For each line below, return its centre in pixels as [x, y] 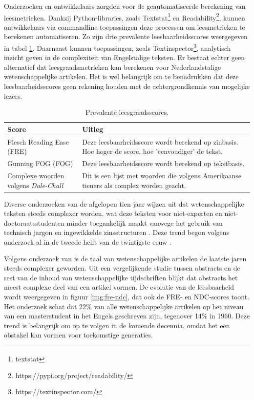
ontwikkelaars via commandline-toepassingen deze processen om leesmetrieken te [125, 27]
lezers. [13, 95]
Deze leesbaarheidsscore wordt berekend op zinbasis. [160, 141]
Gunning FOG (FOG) [40, 163]
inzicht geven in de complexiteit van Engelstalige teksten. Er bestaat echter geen [124, 57]
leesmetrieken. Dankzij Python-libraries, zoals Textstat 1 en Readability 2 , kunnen [125, 17]
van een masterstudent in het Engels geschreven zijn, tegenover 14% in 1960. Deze [127, 316]
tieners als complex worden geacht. [134, 185]
